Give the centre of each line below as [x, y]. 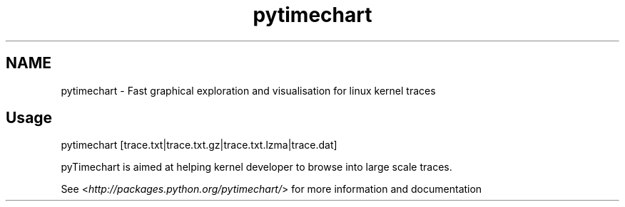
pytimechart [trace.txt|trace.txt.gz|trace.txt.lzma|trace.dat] [199, 145]
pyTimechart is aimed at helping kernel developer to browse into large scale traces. [256, 167]
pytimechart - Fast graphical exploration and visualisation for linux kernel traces [248, 90]
